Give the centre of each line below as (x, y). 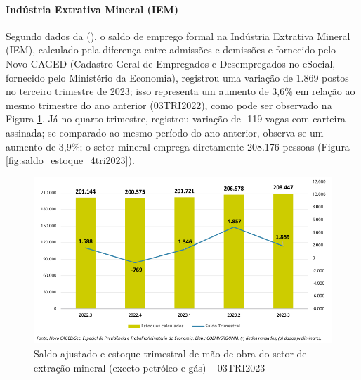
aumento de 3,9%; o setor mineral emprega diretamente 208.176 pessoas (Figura (178, 146)
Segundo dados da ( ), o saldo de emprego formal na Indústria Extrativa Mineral (178, 36)
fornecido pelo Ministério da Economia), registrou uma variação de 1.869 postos (177, 77)
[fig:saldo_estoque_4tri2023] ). (70, 160)
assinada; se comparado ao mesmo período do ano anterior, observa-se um (165, 132)
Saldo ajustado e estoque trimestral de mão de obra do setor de (170, 353)
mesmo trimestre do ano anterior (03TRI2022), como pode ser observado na (169, 104)
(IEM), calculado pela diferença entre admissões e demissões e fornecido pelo (171, 50)
